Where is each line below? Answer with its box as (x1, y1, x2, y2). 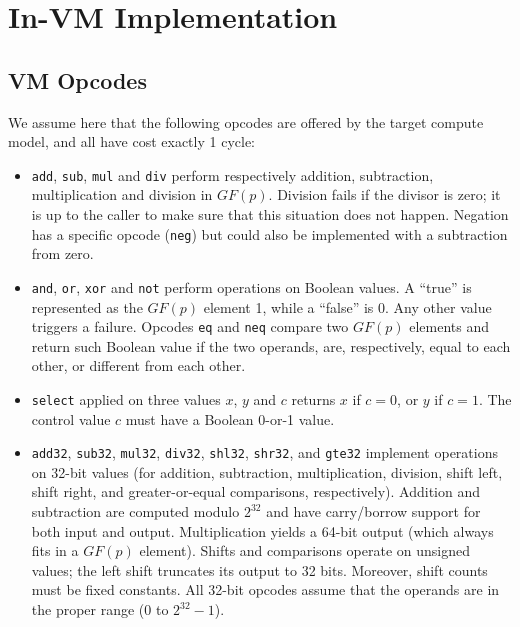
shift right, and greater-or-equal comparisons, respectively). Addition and (31, 481, 480, 502)
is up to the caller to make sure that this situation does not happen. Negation (31, 204, 509, 225)
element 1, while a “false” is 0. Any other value (203, 296, 492, 317)
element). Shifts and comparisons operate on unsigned (139, 540, 470, 561)
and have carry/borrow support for (266, 501, 481, 522)
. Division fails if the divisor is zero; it (268, 184, 501, 205)
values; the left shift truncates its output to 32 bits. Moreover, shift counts (31, 559, 488, 580)
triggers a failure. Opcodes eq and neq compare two (31, 316, 349, 337)
